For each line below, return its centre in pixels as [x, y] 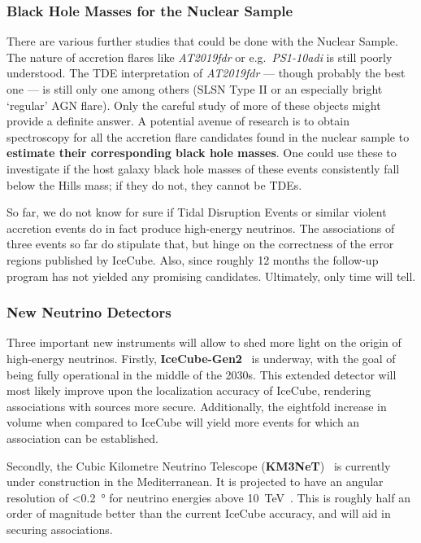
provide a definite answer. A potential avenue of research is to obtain [178, 121]
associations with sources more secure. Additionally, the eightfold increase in [197, 406]
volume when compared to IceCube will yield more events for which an [183, 422]
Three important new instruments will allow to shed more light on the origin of [204, 342]
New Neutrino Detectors [89, 312]
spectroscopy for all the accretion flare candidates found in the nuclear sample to [208, 136]
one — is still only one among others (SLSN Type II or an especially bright [195, 89]
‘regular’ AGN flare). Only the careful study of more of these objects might [194, 105]
